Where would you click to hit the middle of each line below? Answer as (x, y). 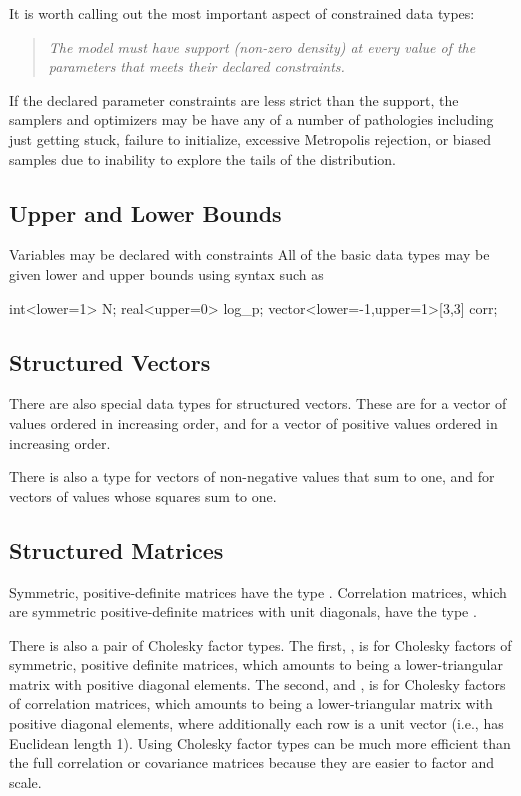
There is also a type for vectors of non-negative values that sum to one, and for (252, 476)
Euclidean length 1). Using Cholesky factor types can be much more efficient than (260, 742)
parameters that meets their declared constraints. (196, 66)
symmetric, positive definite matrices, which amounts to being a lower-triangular (256, 664)
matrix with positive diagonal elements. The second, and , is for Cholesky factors (257, 683)
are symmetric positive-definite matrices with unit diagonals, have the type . (243, 611)
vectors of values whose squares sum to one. (143, 495)
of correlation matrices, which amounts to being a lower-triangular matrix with (251, 703)
